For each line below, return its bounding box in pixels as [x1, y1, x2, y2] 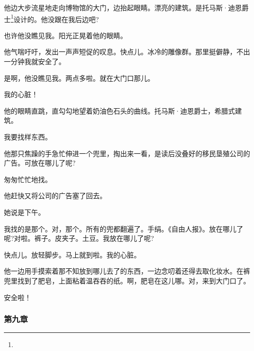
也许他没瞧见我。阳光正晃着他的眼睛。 [4, 30, 127, 40]
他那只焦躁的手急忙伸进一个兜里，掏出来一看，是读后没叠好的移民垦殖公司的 [4, 148, 250, 158]
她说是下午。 [4, 207, 45, 217]
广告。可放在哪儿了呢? [4, 158, 76, 168]
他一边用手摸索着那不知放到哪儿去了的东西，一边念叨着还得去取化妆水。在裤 [4, 266, 250, 276]
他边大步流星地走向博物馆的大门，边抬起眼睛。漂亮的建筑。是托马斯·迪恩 [4, 2, 242, 12]
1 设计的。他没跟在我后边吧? [11, 12, 99, 24]
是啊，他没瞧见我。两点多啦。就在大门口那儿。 [4, 72, 154, 83]
